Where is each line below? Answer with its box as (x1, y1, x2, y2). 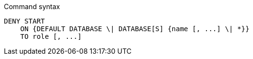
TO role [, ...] (20, 33, 82, 40)
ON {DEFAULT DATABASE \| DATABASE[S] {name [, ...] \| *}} (20, 25, 250, 33)
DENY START (4, 17, 45, 25)
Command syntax (4, 2, 60, 11)
